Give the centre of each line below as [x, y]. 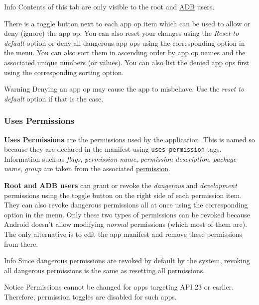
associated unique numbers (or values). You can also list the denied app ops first [127, 62]
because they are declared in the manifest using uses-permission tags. [113, 149]
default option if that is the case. [54, 98]
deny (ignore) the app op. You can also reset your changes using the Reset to [122, 33]
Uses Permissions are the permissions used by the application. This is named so [129, 139]
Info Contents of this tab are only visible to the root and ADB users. [109, 6]
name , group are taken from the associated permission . [87, 168]
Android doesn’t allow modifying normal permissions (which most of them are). [126, 224]
